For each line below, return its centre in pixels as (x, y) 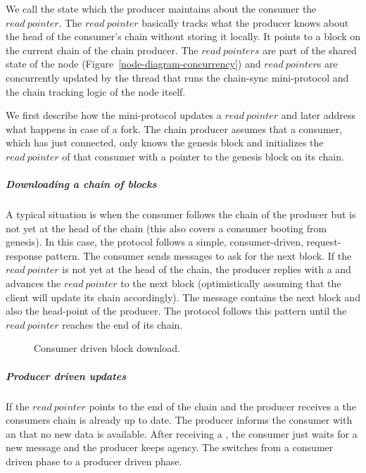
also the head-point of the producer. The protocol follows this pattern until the (176, 311)
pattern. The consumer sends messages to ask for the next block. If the (198, 255)
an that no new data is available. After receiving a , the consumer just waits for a (182, 433)
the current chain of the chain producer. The (102, 50)
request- (324, 242)
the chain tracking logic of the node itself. (96, 91)
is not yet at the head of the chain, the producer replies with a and (207, 269)
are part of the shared (310, 50)
